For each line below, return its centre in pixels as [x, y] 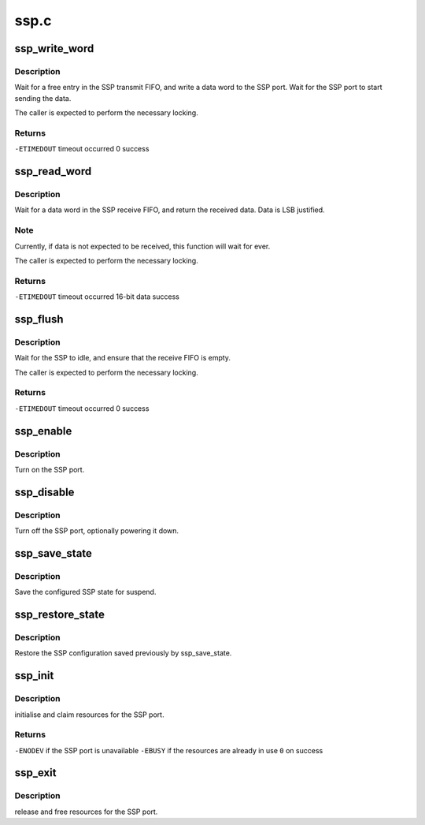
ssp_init [34, 676]
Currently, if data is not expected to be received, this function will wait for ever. [142, 246]
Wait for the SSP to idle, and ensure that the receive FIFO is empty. [123, 358]
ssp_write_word [54, 49]
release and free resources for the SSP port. [86, 812]
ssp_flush [39, 319]
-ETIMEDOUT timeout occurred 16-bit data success [97, 297]
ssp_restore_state [60, 615]
